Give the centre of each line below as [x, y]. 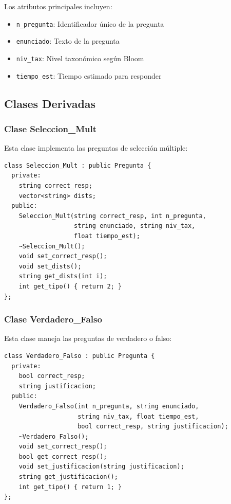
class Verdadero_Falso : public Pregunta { [80, 356]
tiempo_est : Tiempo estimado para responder [89, 75]
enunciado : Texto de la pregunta [68, 41]
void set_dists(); [50, 266]
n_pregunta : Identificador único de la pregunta [90, 23]
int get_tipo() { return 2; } [70, 286]
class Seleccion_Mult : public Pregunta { [78, 165]
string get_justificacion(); [68, 477]
